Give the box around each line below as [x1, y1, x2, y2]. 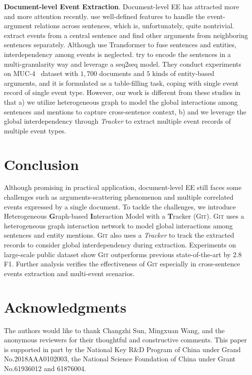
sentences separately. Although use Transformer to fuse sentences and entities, [4, 39, 236, 50]
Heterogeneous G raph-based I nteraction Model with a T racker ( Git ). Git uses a [4, 211, 244, 221]
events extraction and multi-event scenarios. [4, 268, 135, 278]
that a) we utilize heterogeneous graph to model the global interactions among [4, 96, 238, 107]
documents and [99, 68, 144, 78]
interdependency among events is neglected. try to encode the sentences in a [4, 49, 231, 59]
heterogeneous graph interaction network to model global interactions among [4, 220, 233, 230]
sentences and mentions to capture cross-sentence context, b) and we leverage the [4, 106, 247, 116]
